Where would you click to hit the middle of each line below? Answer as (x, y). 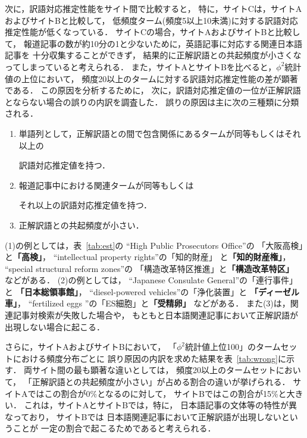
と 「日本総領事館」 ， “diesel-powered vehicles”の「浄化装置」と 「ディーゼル (152, 291)
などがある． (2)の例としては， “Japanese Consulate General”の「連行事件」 (151, 280)
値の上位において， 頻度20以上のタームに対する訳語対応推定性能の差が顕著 (151, 78)
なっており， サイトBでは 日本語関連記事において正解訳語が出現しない (143, 416)
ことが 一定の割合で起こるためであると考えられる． (114, 428)
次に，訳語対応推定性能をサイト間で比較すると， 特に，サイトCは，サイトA (153, 8)
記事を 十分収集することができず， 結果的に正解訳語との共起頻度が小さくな (153, 55)
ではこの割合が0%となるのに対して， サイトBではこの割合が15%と (157, 393)
